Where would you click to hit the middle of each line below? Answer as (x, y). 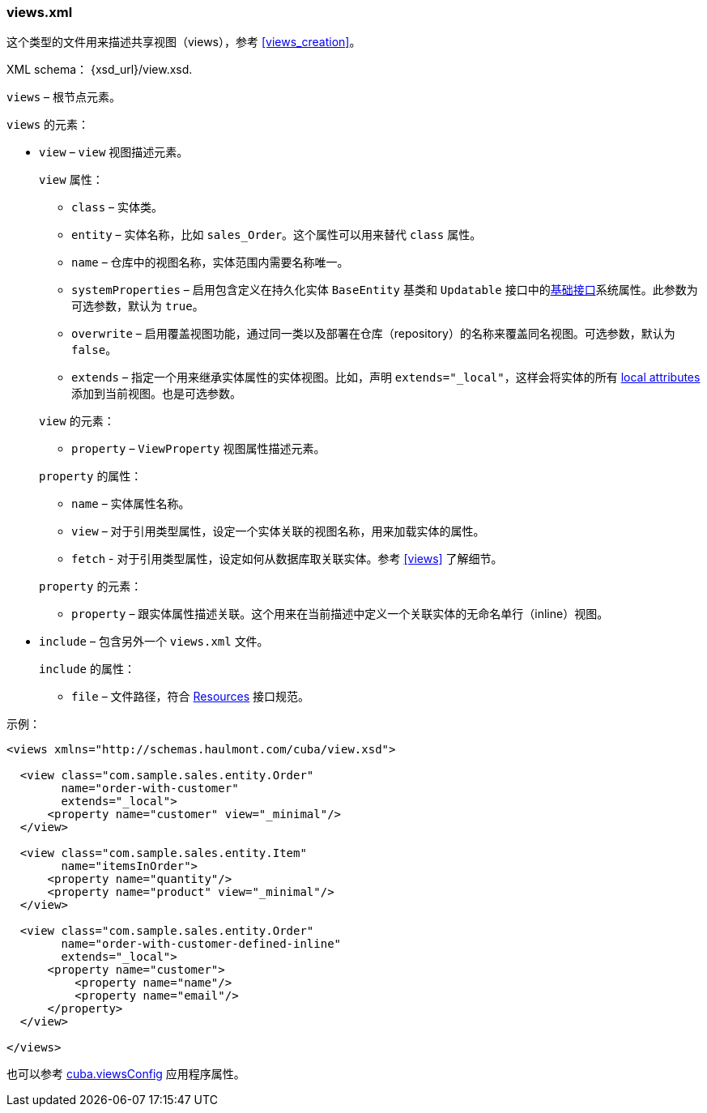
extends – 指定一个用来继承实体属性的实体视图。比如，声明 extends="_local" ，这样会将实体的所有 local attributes (386, 377)
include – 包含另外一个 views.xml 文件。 (154, 642)
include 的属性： (87, 669)
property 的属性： (91, 476)
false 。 (94, 350)
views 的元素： (48, 125)
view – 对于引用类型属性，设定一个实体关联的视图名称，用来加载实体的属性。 (278, 531)
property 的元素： (91, 586)
